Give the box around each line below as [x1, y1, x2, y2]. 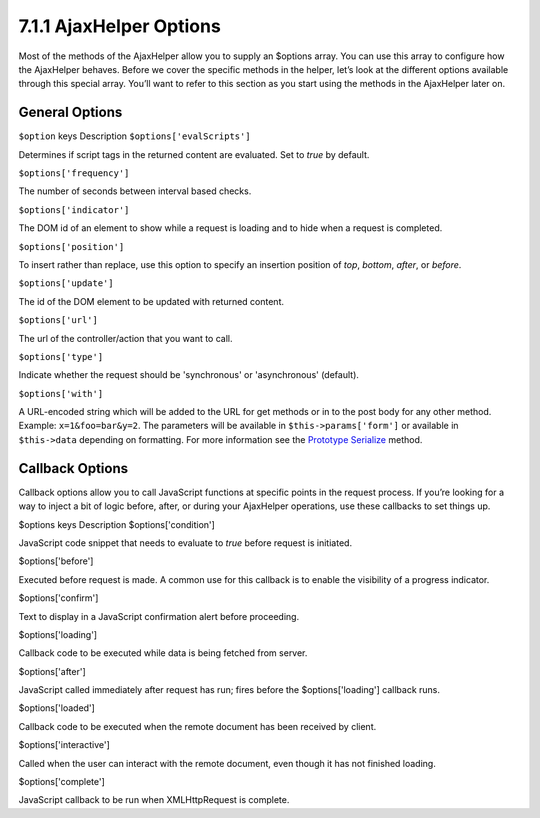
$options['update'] [18, 278, 114, 289]
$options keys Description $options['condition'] [18, 518, 215, 530]
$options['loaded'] [18, 702, 95, 714]
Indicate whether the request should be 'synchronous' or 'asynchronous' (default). [18, 369, 360, 381]
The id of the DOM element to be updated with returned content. [18, 295, 285, 307]
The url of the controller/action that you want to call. [18, 332, 234, 344]
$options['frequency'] [18, 168, 130, 179]
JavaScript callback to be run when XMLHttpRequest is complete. [18, 794, 290, 806]
